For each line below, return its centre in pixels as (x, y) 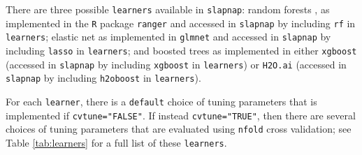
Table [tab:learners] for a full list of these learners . (116, 142)
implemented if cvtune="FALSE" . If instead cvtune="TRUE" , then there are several (181, 115)
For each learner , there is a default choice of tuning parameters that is (161, 101)
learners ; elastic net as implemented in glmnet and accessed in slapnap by (168, 37)
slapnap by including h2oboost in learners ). (103, 78)
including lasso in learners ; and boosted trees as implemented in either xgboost (181, 50)
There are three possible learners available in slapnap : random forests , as (168, 9)
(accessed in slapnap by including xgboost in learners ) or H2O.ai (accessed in (176, 64)
